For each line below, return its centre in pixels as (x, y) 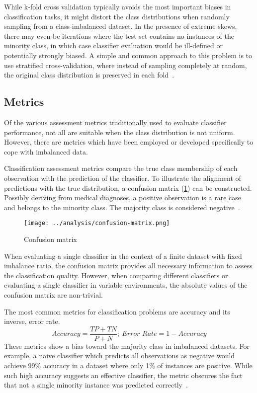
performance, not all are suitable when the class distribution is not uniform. (120, 132)
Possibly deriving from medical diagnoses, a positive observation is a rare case (123, 197)
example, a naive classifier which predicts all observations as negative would (120, 355)
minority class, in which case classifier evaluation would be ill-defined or (113, 45)
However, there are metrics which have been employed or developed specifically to (129, 142)
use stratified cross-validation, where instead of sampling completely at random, (126, 65)
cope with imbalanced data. (46, 151)
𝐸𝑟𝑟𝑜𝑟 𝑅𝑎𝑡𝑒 (139, 334)
